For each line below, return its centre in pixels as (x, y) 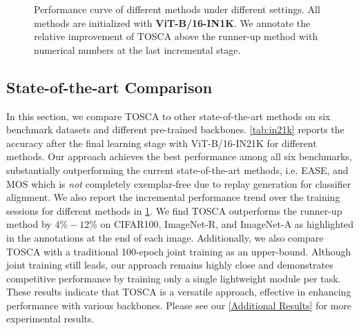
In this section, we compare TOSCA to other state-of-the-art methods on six (168, 116)
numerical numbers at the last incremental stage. (137, 49)
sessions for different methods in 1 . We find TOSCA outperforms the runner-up (174, 210)
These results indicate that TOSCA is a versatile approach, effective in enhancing (179, 292)
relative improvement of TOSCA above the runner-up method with (176, 36)
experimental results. (50, 319)
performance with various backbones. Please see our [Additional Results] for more (179, 305)
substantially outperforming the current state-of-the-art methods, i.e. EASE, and (177, 169)
